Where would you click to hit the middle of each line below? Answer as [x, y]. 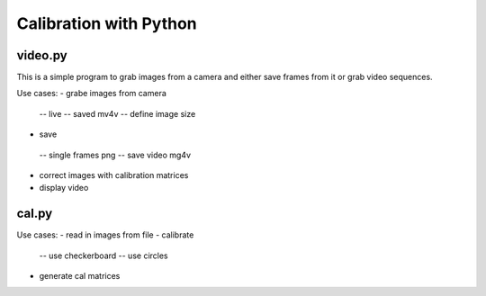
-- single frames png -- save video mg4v [115, 155]
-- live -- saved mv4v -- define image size [117, 113]
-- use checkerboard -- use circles [103, 256]
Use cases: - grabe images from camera [91, 94]
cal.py [35, 214]
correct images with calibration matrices [114, 175]
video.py [42, 55]
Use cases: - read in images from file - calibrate [105, 235]
